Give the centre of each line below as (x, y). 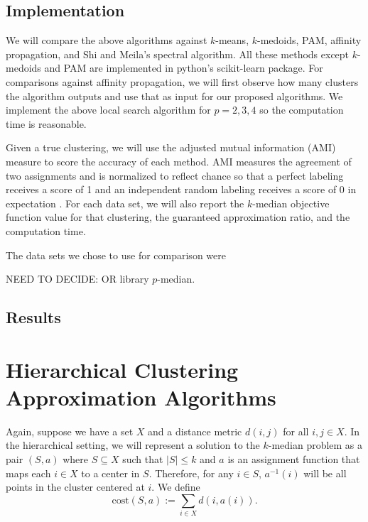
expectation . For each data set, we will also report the (125, 203)
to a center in (110, 473)
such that (143, 458)
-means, (232, 40)
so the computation (302, 110)
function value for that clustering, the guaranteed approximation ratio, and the (178, 217)
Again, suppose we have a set (70, 431)
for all (296, 431)
